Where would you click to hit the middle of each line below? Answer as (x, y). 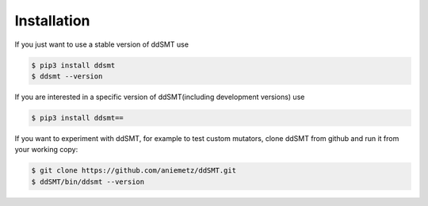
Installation (52, 21)
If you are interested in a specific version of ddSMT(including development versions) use (160, 97)
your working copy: (46, 150)
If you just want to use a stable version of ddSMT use (102, 44)
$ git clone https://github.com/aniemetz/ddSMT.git (134, 171)
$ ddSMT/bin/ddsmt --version (88, 181)
